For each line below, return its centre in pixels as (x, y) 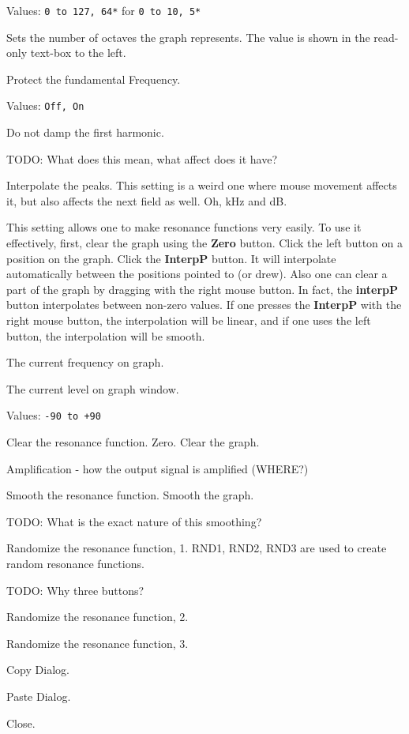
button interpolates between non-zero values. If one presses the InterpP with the (204, 305)
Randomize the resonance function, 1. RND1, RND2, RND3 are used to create (197, 548)
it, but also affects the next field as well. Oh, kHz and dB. (147, 200)
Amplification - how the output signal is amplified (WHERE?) (158, 468)
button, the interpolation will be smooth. (106, 335)
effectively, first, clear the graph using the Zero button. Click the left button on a (204, 243)
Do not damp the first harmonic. (85, 132)
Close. (21, 723)
